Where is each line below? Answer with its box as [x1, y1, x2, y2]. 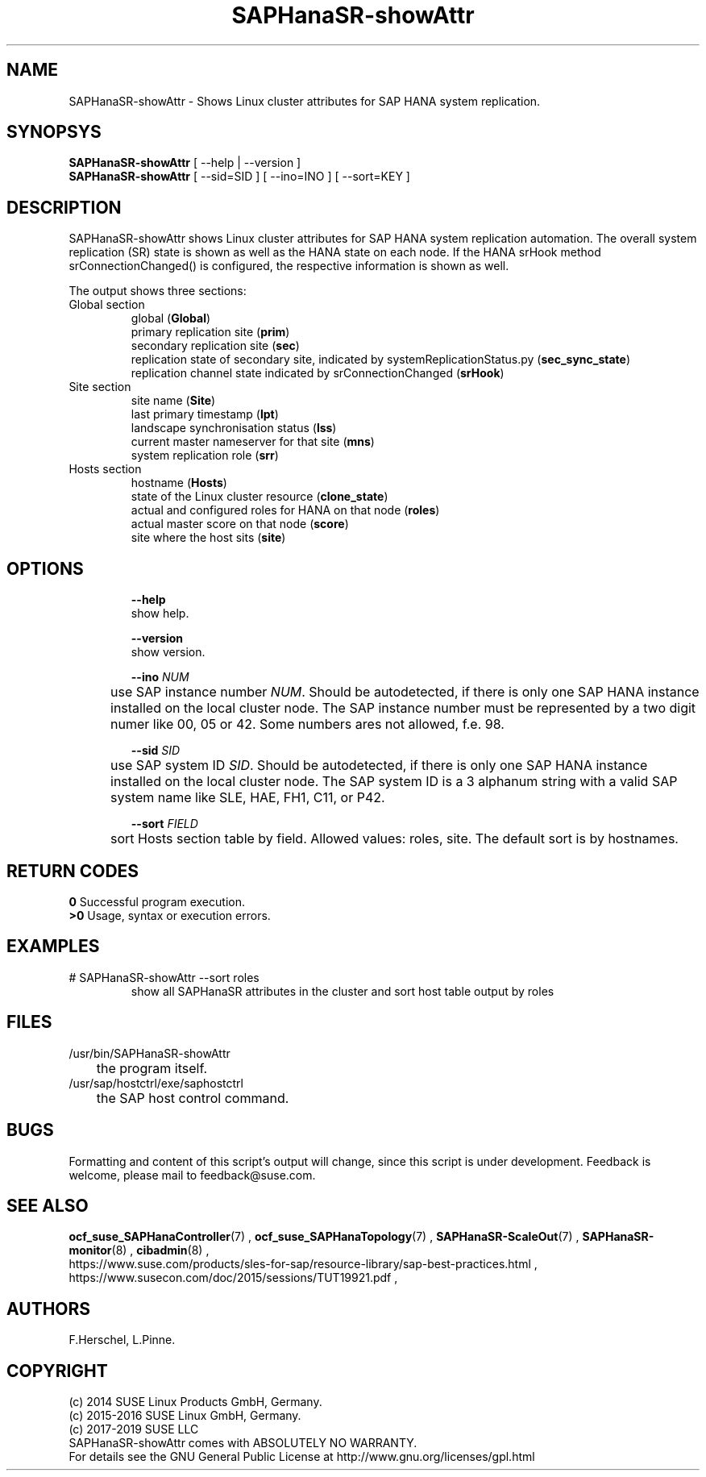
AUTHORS [6, 1298, 91, 1319]
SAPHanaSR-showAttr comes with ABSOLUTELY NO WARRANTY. [69, 1436, 417, 1450]
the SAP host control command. [96, 1089, 289, 1106]
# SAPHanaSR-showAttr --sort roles [69, 970, 260, 984]
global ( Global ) [131, 311, 211, 326]
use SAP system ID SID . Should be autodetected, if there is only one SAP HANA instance [110, 757, 648, 774]
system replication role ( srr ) [131, 448, 279, 463]
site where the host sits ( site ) [131, 530, 286, 545]
